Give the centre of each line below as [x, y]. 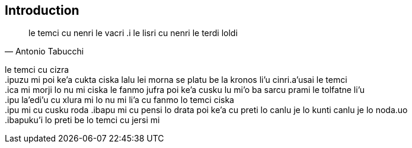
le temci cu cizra [37, 70]
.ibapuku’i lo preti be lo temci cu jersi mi [82, 120]
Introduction [42, 10]
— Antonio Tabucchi [44, 52]
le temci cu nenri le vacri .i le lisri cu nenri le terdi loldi [133, 33]
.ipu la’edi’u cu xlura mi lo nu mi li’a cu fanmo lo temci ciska [119, 100]
